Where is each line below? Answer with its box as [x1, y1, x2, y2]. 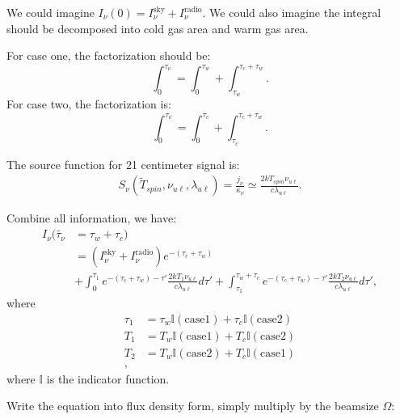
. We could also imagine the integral [202, 4, 381, 20]
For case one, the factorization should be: [6, 47, 211, 64]
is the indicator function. [46, 370, 170, 387]
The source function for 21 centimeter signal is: [6, 155, 240, 172]
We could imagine [6, 4, 95, 20]
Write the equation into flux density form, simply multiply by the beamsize [6, 397, 379, 414]
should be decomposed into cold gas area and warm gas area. [6, 19, 309, 36]
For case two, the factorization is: [6, 95, 171, 112]
